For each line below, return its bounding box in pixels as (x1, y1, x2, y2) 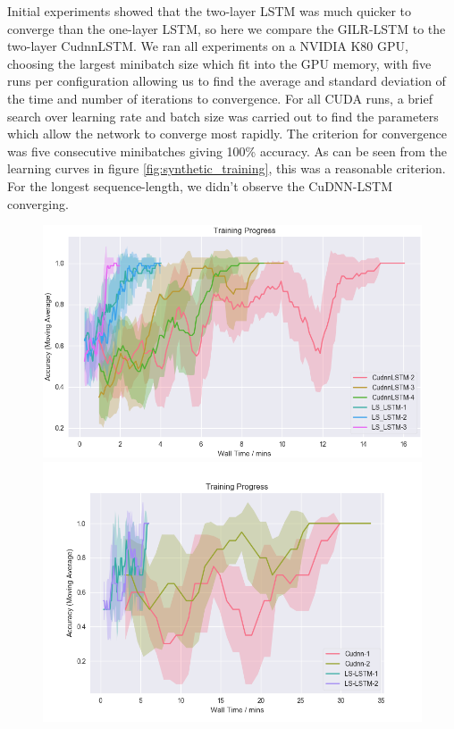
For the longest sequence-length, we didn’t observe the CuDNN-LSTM (7, 176, 392, 195)
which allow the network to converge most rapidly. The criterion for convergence (7, 124, 447, 143)
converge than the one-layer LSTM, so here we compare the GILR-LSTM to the (7, 19, 446, 38)
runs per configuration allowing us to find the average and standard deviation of (7, 71, 446, 90)
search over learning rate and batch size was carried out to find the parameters (7, 106, 439, 125)
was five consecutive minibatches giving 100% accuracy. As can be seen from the (7, 141, 447, 160)
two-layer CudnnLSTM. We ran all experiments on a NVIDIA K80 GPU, (7, 37, 408, 55)
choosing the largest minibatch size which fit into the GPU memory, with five (7, 54, 432, 72)
